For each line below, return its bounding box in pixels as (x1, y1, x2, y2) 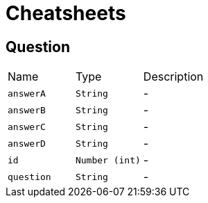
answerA (8, 88, 46, 99)
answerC (8, 121, 46, 132)
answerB (8, 104, 46, 115)
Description (143, 70, 204, 84)
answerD (8, 138, 46, 149)
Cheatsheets (6, 1, 126, 25)
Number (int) (75, 154, 141, 165)
